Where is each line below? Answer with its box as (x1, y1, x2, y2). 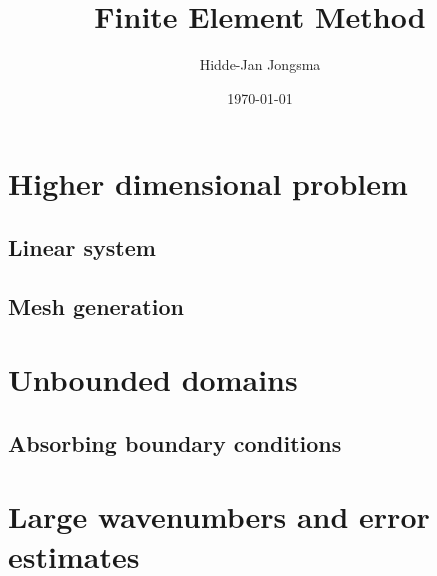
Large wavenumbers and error (8, 496, 430, 537)
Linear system (8, 231, 156, 262)
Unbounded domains (8, 359, 298, 400)
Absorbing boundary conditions (8, 427, 342, 458)
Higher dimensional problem (8, 163, 408, 204)
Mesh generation (8, 290, 184, 321)
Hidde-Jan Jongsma (199, 54, 321, 75)
